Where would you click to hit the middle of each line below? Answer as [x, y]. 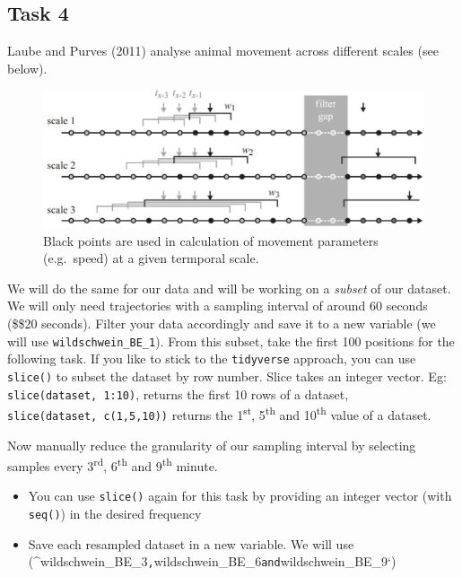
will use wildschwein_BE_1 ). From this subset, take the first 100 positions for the [231, 341]
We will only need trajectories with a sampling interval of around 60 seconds [218, 306]
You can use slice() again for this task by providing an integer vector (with [240, 496]
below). [27, 68]
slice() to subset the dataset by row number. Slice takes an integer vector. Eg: [227, 376]
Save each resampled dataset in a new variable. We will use [191, 543]
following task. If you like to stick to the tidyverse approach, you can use [212, 358]
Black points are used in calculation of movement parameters [211, 240]
